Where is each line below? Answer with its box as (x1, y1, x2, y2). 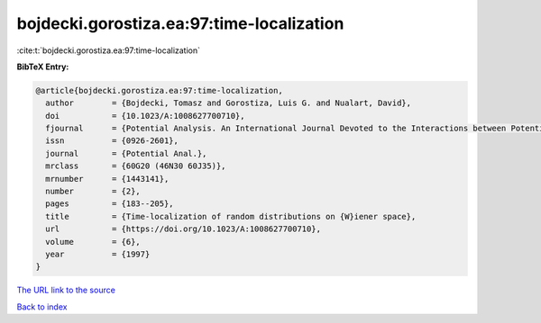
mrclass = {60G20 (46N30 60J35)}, (45, 161, 226, 171)
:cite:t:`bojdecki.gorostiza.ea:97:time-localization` (16, 45, 201, 56)
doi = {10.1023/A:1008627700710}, (45, 111, 245, 121)
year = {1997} (45, 249, 151, 259)
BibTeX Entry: (16, 61, 69, 72)
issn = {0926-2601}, (45, 136, 179, 146)
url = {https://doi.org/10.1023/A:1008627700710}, (45, 224, 322, 234)
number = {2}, (45, 186, 142, 197)
